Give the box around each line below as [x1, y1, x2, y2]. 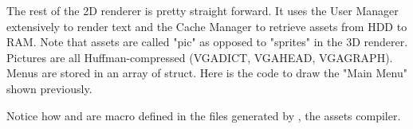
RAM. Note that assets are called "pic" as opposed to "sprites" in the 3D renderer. [6, 33, 408, 50]
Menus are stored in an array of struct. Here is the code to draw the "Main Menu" [6, 64, 407, 81]
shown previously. [6, 80, 92, 96]
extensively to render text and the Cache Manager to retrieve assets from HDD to [6, 18, 407, 34]
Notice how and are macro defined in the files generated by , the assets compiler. [6, 107, 401, 123]
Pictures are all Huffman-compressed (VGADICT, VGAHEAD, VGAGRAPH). [6, 49, 393, 65]
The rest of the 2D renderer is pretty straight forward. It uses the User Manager [6, 2, 399, 18]
